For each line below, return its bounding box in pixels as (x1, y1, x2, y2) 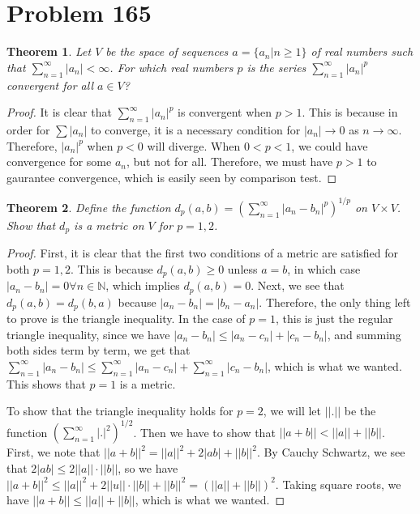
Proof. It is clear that (6, 104, 112, 121)
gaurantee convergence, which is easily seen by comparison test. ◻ (6, 168, 337, 185)
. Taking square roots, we (275, 475, 401, 492)
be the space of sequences (105, 43, 229, 60)
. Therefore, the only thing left (259, 293, 411, 310)
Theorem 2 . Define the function (6, 198, 171, 215)
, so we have (118, 460, 178, 477)
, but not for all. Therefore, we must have (126, 153, 333, 170)
